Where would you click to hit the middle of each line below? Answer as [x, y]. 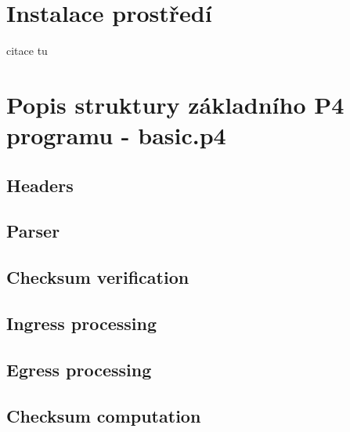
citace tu [27, 51]
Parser [33, 231]
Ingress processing [81, 323]
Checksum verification [98, 277]
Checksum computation [104, 415]
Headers [40, 185]
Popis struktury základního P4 [175, 104]
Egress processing [79, 369]
